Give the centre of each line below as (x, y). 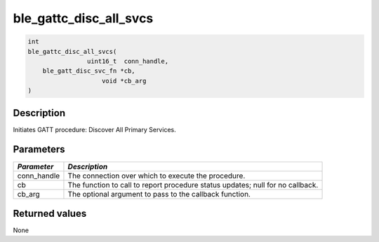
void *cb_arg (124, 81)
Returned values (50, 213)
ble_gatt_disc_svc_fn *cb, (89, 71)
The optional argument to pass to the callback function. (159, 194)
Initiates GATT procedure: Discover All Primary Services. (94, 129)
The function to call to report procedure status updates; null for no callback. (193, 185)
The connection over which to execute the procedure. (157, 176)
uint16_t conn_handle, (127, 61)
